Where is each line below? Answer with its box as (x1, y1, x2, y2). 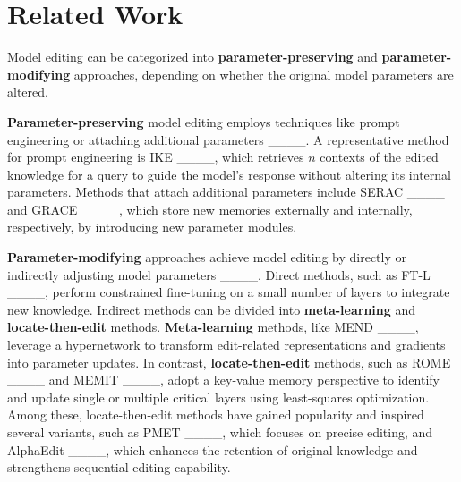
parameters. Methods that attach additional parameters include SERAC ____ (7, 182, 445, 201)
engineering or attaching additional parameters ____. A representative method (7, 130, 449, 148)
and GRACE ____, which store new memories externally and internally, (7, 199, 413, 218)
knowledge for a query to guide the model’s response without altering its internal (7, 165, 451, 183)
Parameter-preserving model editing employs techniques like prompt (7, 112, 400, 131)
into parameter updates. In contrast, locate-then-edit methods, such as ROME (7, 352, 451, 371)
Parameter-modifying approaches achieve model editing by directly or (7, 248, 406, 266)
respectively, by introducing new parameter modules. (7, 217, 297, 236)
